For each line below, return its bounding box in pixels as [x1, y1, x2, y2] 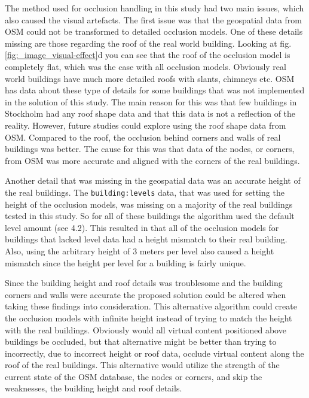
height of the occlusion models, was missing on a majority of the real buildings [5, 198, 293, 210]
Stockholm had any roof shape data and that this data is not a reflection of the [5, 107, 296, 120]
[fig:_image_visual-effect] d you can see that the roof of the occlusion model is [5, 48, 290, 61]
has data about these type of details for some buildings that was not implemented [5, 84, 305, 96]
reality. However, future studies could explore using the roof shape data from [5, 119, 286, 131]
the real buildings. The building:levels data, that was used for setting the [5, 186, 284, 198]
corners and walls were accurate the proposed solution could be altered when [5, 288, 286, 300]
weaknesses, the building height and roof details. [5, 382, 182, 394]
